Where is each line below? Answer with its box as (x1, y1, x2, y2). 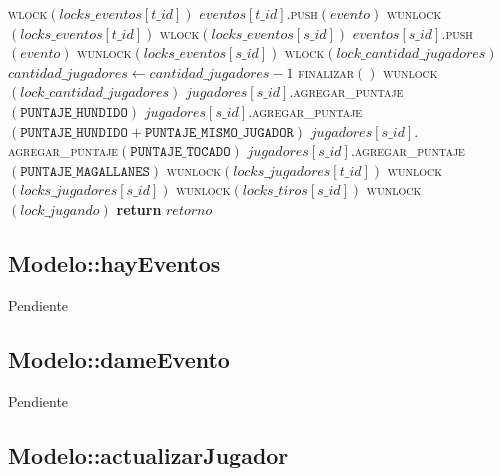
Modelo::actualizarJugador (8, 439, 289, 470)
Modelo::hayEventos (8, 247, 221, 278)
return (116, 198, 162, 219)
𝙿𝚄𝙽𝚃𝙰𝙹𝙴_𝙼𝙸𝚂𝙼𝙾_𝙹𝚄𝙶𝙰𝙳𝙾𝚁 (144, 125, 294, 140)
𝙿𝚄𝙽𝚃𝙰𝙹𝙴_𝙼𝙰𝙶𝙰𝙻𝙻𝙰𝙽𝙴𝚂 (20, 164, 150, 179)
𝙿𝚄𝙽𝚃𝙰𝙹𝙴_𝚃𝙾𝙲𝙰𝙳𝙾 (130, 145, 231, 160)
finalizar (298, 61, 355, 82)
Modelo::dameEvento (8, 343, 230, 374)
